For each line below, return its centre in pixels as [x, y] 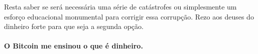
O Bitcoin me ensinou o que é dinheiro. [74, 46]
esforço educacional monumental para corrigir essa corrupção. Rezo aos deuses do [129, 16]
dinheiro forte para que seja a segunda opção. [74, 26]
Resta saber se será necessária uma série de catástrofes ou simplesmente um [120, 6]
